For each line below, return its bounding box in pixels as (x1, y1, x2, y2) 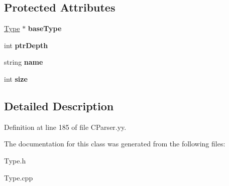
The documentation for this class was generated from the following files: (4, 138, 225, 149)
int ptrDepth (4, 40, 48, 50)
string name (4, 57, 43, 67)
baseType (28, 23, 62, 34)
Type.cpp (4, 172, 33, 182)
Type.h (4, 155, 26, 165)
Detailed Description (4, 98, 114, 113)
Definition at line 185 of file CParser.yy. (4, 121, 127, 132)
